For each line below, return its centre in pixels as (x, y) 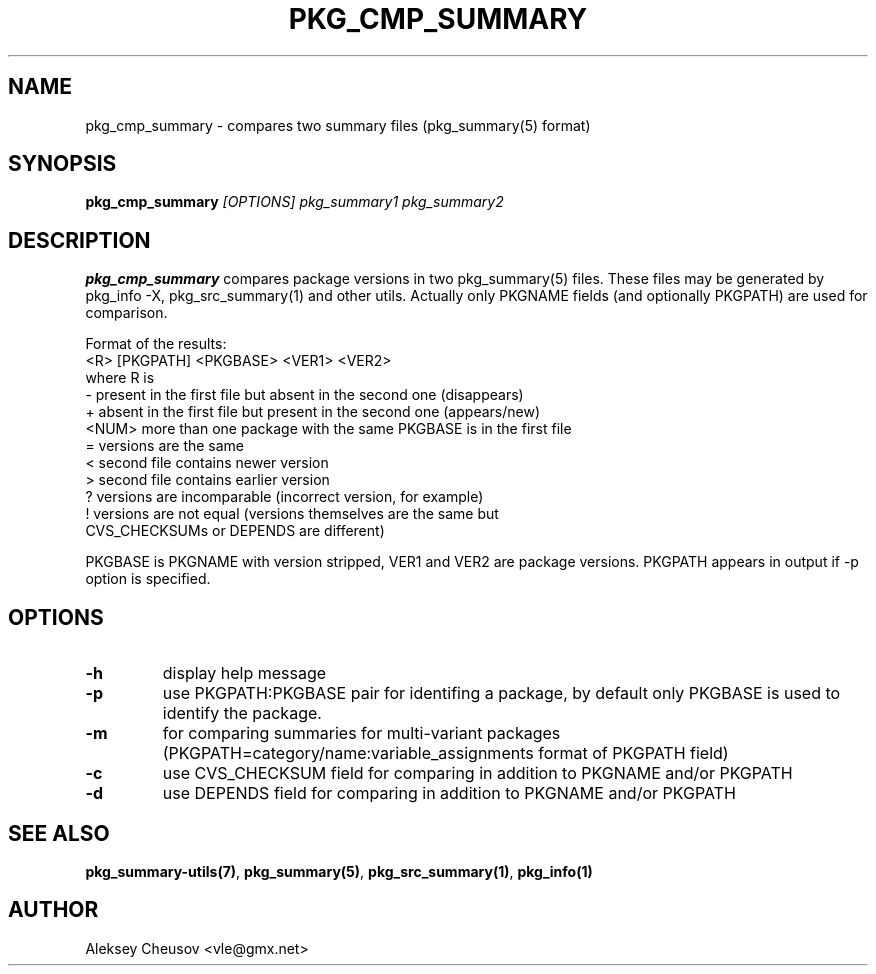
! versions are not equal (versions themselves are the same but (292, 514)
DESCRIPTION (79, 240)
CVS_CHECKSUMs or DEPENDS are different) (235, 531)
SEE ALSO (59, 833)
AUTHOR (53, 910)
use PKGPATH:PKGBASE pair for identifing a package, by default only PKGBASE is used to (501, 693)
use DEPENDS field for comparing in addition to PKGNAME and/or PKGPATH (449, 793)
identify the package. (242, 713)
